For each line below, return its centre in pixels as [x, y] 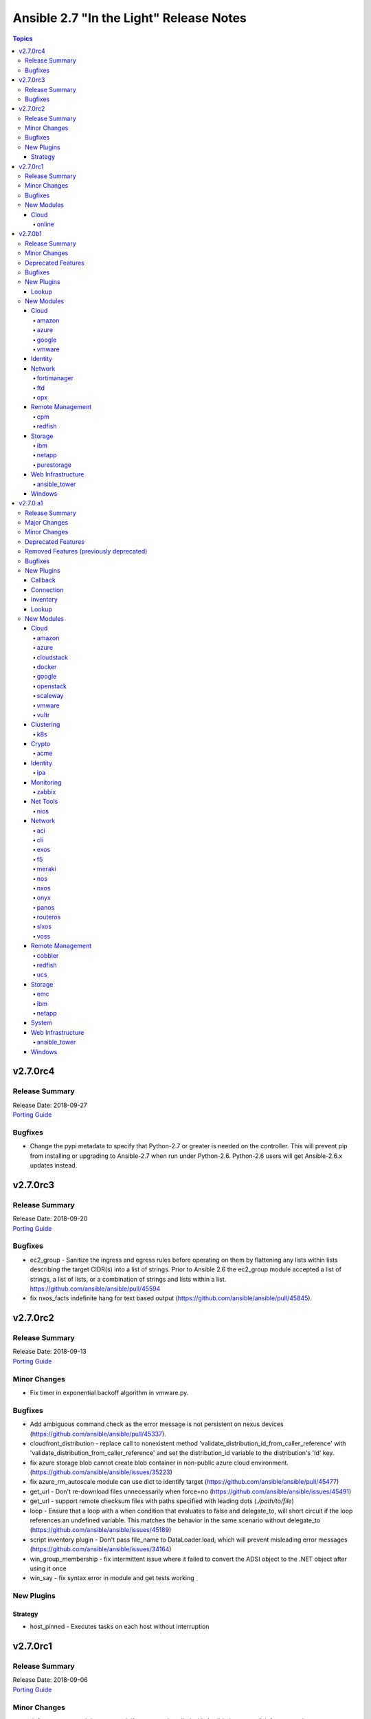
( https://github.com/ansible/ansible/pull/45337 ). [98, 1434]
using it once [48, 1568]
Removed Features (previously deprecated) [86, 551]
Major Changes [47, 523]
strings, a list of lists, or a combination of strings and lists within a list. [128, 1279]
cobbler [48, 955]
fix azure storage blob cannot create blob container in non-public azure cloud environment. [159, 1463]
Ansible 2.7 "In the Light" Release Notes [130, 18]
